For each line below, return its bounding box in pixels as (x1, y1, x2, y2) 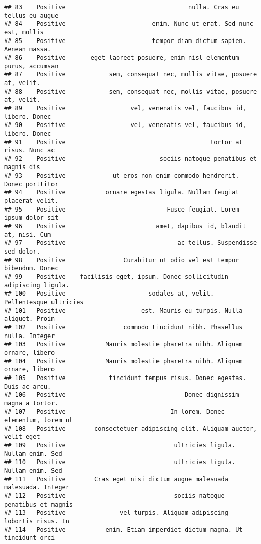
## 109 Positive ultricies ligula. (4, 442, 236, 449)
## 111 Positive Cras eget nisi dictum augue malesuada (4, 475, 228, 483)
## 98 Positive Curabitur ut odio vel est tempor (4, 256, 239, 264)
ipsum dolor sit (4, 214, 59, 222)
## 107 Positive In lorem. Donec (4, 408, 225, 415)
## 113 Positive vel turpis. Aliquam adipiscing (4, 509, 228, 517)
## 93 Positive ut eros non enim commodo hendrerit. (4, 172, 239, 180)
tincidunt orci (4, 534, 55, 542)
